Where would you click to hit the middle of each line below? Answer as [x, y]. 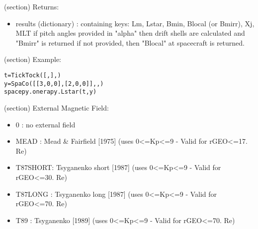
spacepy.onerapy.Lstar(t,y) [50, 92]
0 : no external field [45, 124]
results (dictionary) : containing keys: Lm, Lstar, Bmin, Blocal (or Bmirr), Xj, [135, 23]
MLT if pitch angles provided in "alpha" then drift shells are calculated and [130, 33]
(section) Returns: [32, 6]
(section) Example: [33, 59]
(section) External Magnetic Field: [56, 107]
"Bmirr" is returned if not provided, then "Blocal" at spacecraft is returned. [130, 42]
